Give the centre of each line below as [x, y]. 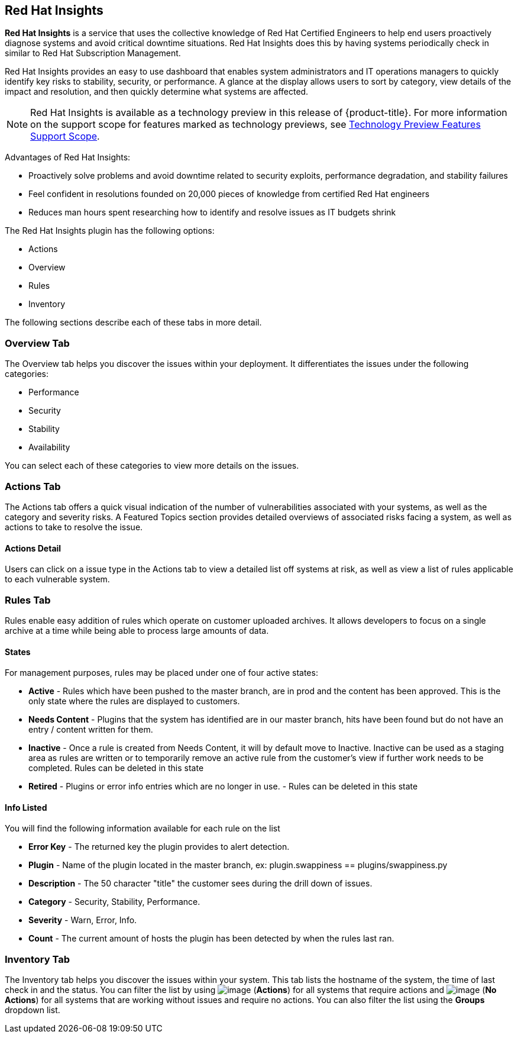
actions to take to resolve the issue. [74, 527]
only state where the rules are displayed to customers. [134, 701]
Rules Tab [28, 600]
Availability [49, 447]
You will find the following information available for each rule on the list [143, 829]
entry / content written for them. [91, 730]
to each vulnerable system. [57, 579]
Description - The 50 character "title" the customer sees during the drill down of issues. [200, 884]
